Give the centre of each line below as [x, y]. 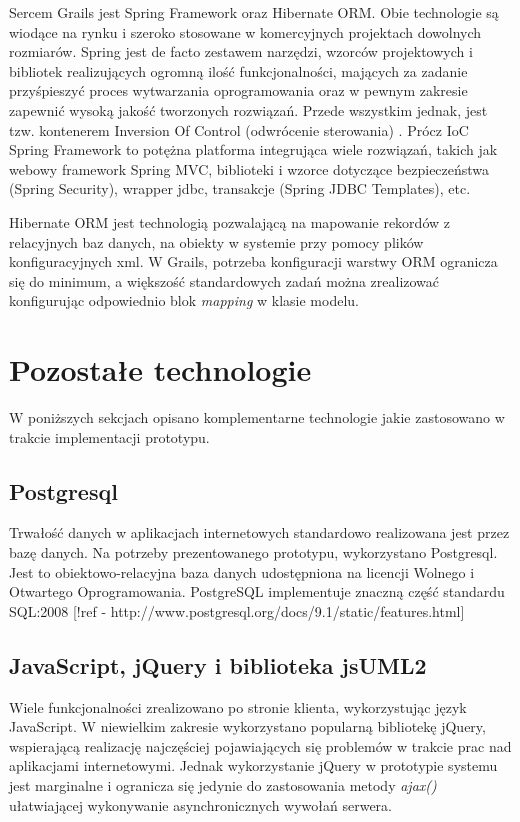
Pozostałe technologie [160, 369]
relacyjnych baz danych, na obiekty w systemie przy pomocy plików [216, 241]
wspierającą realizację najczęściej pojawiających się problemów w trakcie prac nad [260, 745]
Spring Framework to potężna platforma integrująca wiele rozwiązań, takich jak [253, 149]
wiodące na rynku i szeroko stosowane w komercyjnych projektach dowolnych [245, 31]
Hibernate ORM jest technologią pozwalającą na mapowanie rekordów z [229, 221]
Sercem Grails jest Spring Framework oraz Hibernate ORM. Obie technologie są [254, 12]
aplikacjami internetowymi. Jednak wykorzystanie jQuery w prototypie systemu [253, 765]
